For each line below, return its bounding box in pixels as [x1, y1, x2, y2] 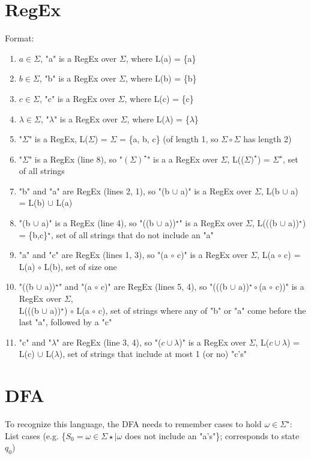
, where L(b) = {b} [125, 72, 197, 85]
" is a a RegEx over [147, 152, 218, 165]
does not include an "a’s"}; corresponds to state [125, 429, 300, 442]
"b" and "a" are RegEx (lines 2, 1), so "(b [19, 184, 170, 197]
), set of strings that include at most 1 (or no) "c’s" [59, 347, 247, 360]
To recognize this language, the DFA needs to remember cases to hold [5, 418, 262, 430]
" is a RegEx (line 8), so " [28, 152, 123, 165]
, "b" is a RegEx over [39, 72, 116, 85]
